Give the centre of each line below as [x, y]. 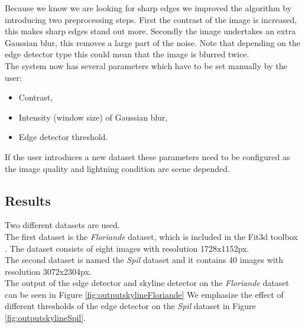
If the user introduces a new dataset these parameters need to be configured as [147, 156]
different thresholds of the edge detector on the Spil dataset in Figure [130, 306]
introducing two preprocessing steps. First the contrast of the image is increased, [151, 19]
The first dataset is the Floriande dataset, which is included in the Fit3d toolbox [151, 236]
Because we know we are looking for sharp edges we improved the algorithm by [148, 8]
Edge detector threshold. [63, 137]
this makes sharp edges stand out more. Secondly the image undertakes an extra [150, 31]
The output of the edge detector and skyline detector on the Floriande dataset [147, 283]
